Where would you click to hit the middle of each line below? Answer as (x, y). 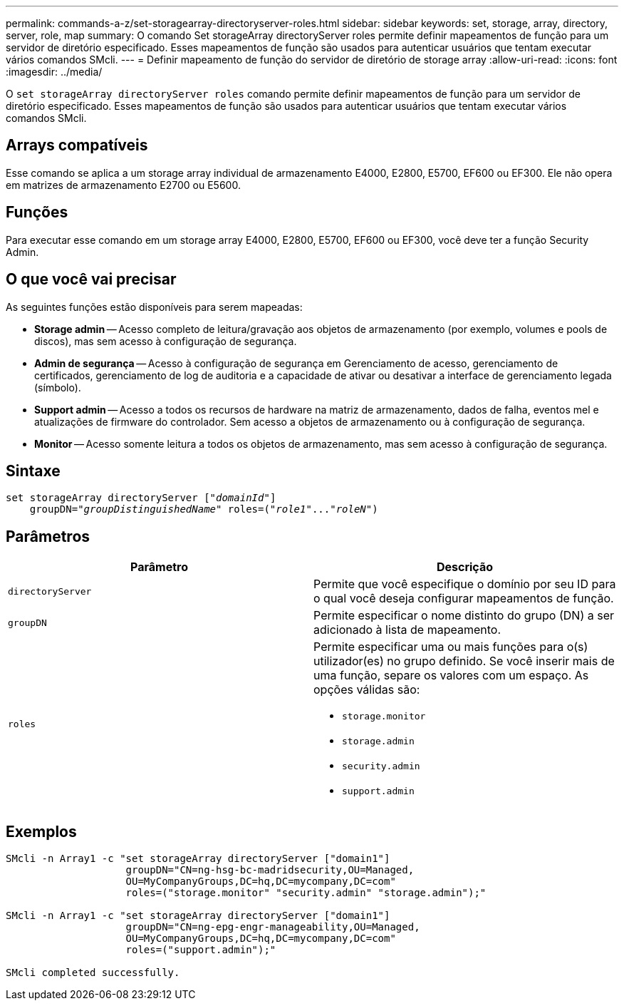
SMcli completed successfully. (93, 973)
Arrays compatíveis (77, 145)
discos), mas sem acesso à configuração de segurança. (166, 341)
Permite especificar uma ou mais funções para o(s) (451, 647)
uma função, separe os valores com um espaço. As (451, 676)
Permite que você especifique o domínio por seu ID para (465, 584)
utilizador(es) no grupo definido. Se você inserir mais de (464, 661)
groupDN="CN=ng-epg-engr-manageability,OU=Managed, (273, 927)
